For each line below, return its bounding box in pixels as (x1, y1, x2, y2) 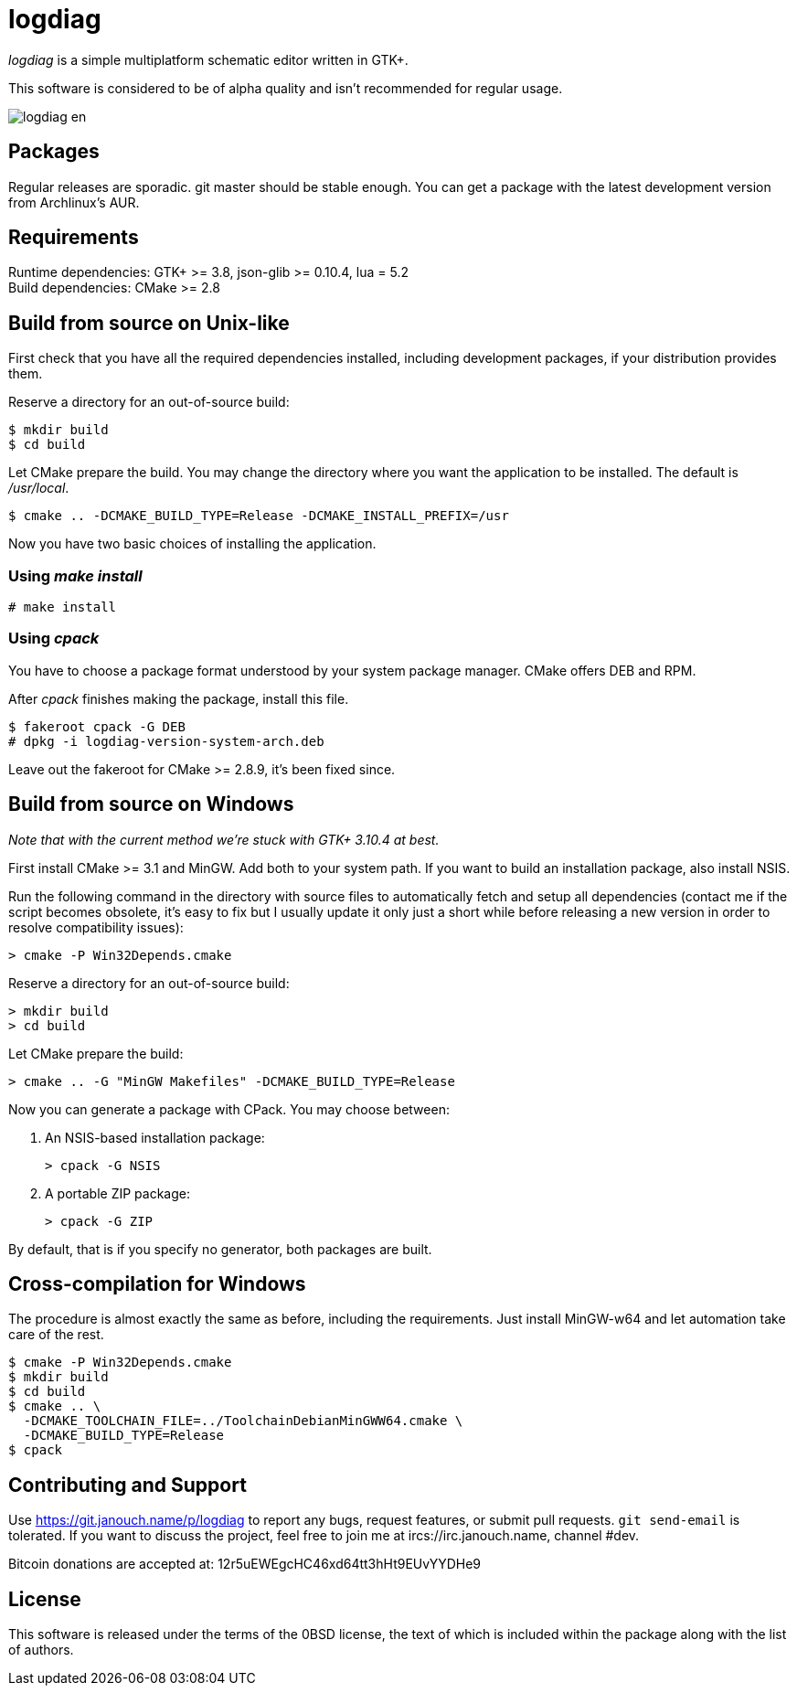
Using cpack (8, 629, 100, 648)
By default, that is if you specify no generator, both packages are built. (8, 1240, 432, 1257)
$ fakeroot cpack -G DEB (8, 719, 186, 734)
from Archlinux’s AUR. (8, 194, 140, 210)
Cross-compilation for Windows (8, 1272, 306, 1296)
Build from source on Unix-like (8, 311, 290, 335)
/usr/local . (8, 480, 69, 496)
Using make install (8, 566, 143, 585)
